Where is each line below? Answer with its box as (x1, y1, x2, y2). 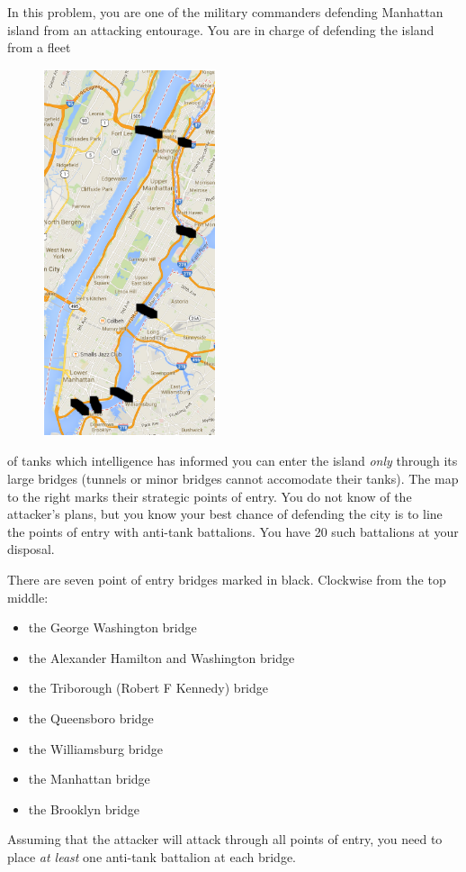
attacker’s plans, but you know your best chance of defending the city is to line (7, 504, 443, 523)
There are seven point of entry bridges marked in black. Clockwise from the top (7, 570, 446, 589)
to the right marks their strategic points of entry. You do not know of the (7, 486, 412, 505)
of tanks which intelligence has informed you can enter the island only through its (7, 451, 458, 470)
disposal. (7, 540, 55, 559)
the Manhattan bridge (28, 769, 150, 788)
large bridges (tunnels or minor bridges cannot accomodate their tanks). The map (7, 469, 459, 488)
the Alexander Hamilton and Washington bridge (28, 648, 295, 667)
